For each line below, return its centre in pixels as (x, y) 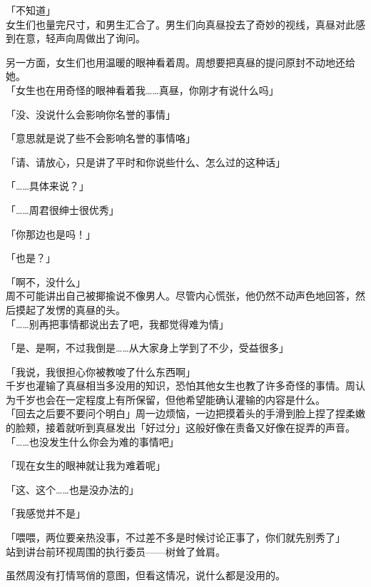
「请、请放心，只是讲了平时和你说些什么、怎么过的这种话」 (146, 162)
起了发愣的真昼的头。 (75, 309)
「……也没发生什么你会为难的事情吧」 (92, 441)
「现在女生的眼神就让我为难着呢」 (86, 465)
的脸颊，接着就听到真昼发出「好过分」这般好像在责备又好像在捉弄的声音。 (181, 428)
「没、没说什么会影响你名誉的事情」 (91, 114)
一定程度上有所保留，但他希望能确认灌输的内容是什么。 (195, 399)
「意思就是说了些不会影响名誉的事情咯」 (101, 138)
